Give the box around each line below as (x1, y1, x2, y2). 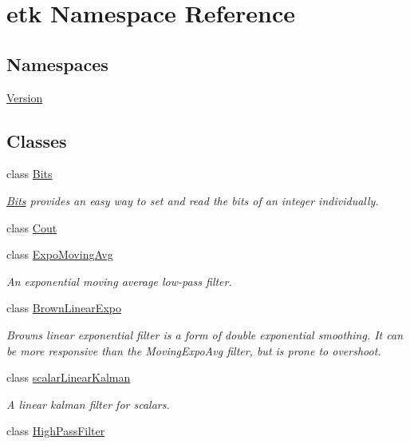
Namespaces (6, 51, 108, 76)
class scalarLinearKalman (6, 369, 131, 386)
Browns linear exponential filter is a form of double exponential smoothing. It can (6, 326, 404, 343)
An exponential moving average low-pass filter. (6, 272, 232, 289)
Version (6, 89, 43, 105)
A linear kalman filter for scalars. (6, 395, 170, 412)
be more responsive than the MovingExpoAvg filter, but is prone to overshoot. (6, 342, 381, 359)
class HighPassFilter (6, 422, 105, 439)
